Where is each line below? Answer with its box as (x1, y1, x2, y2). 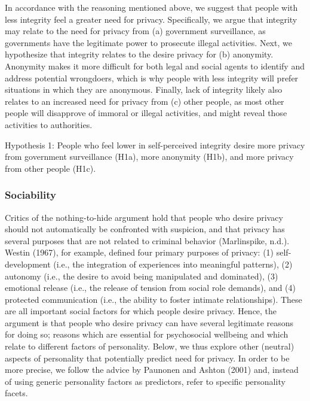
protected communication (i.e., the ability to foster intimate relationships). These (5, 293, 302, 305)
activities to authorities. (5, 118, 93, 130)
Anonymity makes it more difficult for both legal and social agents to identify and (5, 59, 305, 72)
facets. (5, 387, 28, 399)
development (5, 257, 51, 270)
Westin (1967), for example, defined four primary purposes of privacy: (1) (5, 246, 274, 259)
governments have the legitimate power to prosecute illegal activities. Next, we (5, 36, 292, 48)
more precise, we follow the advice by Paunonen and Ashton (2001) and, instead (5, 363, 299, 376)
